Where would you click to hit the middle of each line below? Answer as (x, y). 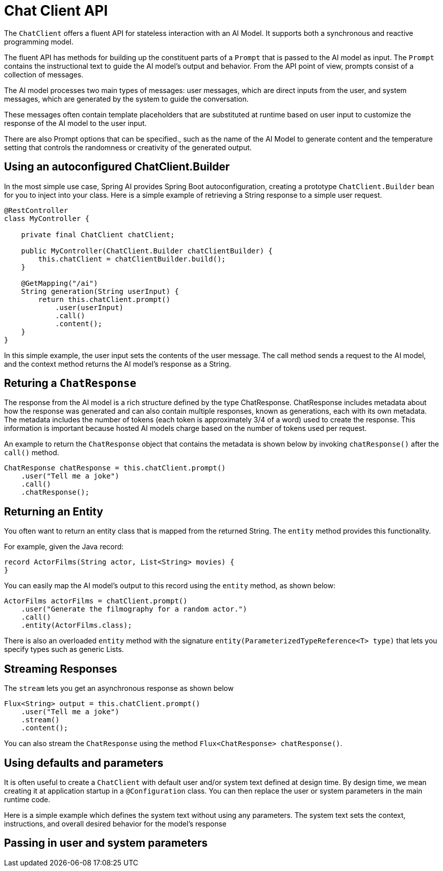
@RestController (36, 210)
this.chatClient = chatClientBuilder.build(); (132, 259)
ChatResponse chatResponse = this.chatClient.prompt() (115, 468)
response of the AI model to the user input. (75, 123)
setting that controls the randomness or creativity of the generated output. (128, 147)
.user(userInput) (90, 307)
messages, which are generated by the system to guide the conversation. (126, 99)
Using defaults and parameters (84, 763)
